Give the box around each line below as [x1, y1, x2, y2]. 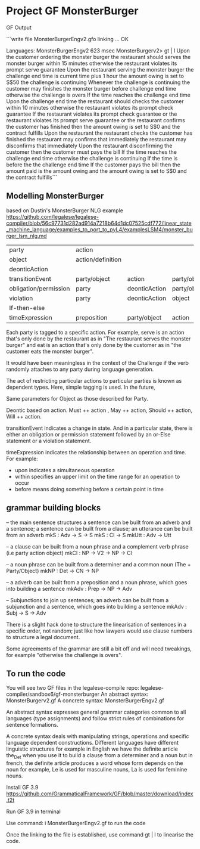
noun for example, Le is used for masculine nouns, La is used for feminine [6, 766, 187, 773]
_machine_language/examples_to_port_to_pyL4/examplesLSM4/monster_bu [6, 225, 193, 233]
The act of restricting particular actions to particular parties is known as [6, 377, 182, 384]
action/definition [75, 255, 122, 264]
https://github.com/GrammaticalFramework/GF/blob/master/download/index [6, 790, 193, 797]
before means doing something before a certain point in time [14, 485, 164, 492]
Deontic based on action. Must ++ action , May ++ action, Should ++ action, [6, 407, 193, 414]
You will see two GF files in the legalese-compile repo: [6, 684, 140, 692]
